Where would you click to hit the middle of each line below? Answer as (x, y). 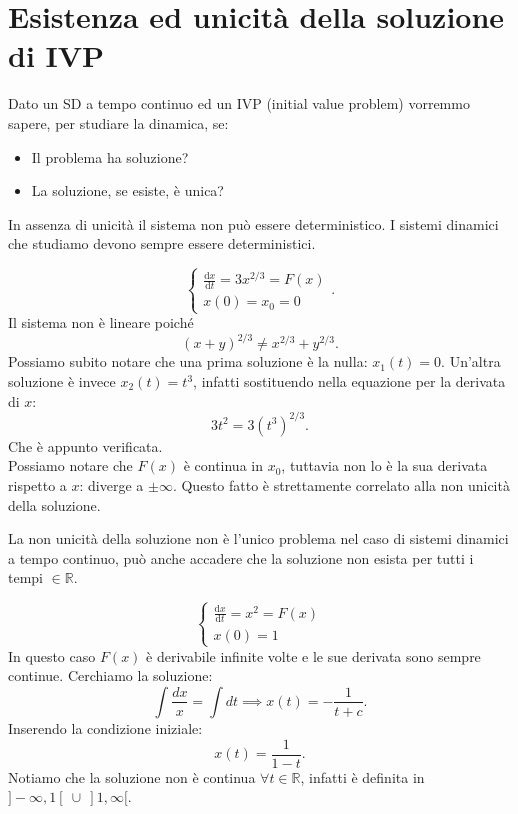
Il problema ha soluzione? (110, 156)
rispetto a (37, 484)
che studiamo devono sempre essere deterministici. (162, 243)
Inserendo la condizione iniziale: (105, 727)
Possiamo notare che (70, 465)
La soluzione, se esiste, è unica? (127, 190)
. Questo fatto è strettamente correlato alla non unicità (341, 484)
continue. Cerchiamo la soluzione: (110, 675)
